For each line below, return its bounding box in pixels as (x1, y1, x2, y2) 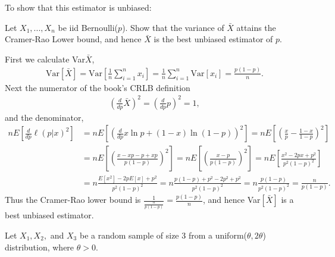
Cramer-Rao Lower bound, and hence (5, 33, 142, 45)
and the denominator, (5, 111, 84, 123)
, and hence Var (202, 193, 261, 206)
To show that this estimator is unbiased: (5, 1, 152, 13)
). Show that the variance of (122, 21, 224, 33)
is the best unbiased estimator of (154, 33, 273, 45)
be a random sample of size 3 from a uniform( (79, 228, 247, 241)
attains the (236, 21, 276, 33)
